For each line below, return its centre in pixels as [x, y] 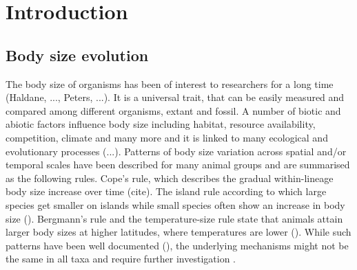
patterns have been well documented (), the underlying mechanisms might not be [177, 245]
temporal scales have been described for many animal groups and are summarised [178, 165]
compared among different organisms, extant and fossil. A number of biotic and [173, 110]
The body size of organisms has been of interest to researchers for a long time [170, 83]
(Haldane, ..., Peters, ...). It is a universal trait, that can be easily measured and [175, 97]
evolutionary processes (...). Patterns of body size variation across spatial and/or [176, 151]
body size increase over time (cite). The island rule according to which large [166, 191]
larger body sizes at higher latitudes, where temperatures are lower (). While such [178, 232]
